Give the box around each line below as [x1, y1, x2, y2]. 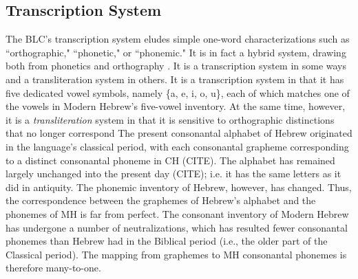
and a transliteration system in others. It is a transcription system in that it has [6, 71, 344, 86]
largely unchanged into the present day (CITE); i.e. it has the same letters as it [6, 166, 341, 181]
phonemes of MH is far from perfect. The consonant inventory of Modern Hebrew [6, 206, 349, 221]
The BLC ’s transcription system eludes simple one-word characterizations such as [6, 32, 350, 46]
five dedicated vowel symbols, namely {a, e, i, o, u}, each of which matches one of [6, 85, 350, 100]
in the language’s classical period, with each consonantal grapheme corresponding [6, 139, 349, 153]
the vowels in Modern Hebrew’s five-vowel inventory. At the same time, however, [6, 99, 346, 113]
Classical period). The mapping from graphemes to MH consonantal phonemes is [6, 247, 347, 261]
